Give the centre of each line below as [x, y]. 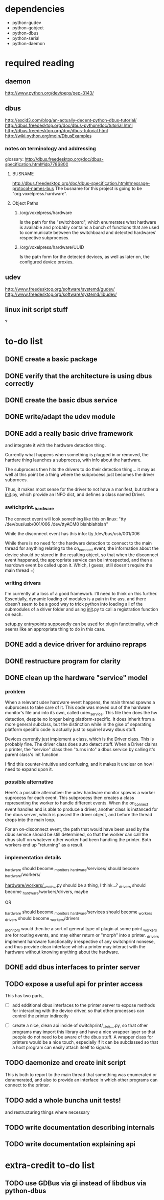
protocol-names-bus [33, 188]
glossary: [14, 159]
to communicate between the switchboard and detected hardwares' [88, 233]
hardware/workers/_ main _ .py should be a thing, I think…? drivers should [75, 886]
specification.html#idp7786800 [37, 165]
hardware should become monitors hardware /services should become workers [79, 912]
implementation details [33, 858]
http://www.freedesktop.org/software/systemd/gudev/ [60, 289]
